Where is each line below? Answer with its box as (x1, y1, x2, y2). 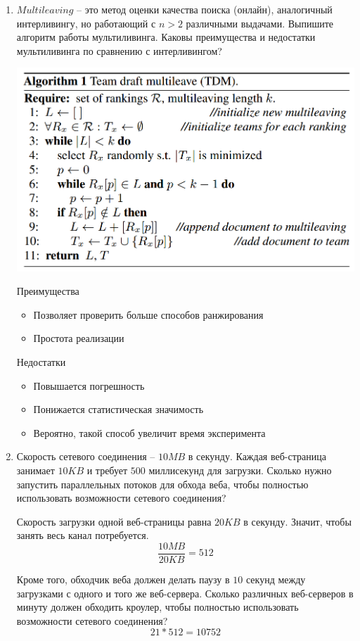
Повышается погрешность (33, 378, 145, 393)
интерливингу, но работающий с (16, 15, 156, 30)
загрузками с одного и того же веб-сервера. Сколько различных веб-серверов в (16, 585, 354, 600)
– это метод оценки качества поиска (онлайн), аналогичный (77, 2, 333, 16)
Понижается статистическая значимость (33, 402, 204, 417)
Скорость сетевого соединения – (16, 449, 155, 464)
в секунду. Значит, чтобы (243, 514, 352, 528)
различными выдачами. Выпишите (186, 15, 334, 30)
